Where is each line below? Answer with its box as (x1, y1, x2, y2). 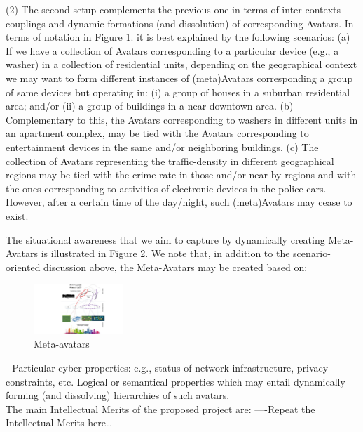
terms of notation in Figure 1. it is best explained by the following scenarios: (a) (6, 30, 350, 44)
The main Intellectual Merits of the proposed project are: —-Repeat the (6, 401, 315, 416)
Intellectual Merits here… (6, 415, 113, 430)
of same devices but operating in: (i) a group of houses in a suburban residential (6, 84, 350, 99)
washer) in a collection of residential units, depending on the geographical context (6, 57, 357, 72)
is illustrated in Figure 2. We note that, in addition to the (41, 246, 290, 261)
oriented (6, 259, 41, 274)
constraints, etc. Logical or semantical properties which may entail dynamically (6, 374, 345, 388)
